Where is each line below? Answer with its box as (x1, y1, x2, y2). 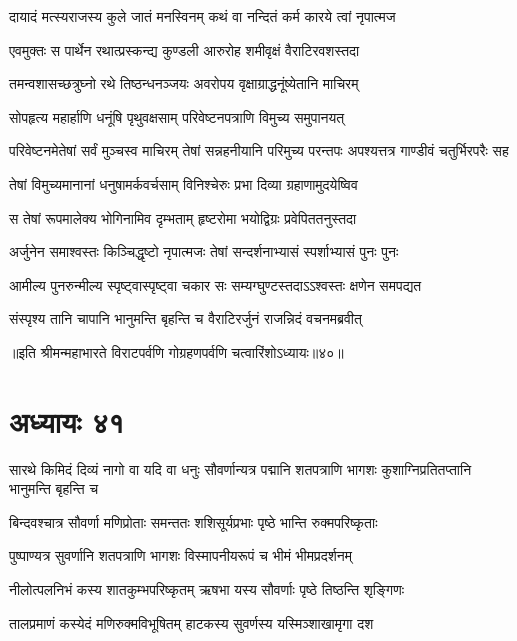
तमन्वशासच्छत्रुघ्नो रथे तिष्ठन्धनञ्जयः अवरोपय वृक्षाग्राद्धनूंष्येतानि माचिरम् (9, 73, 359, 94)
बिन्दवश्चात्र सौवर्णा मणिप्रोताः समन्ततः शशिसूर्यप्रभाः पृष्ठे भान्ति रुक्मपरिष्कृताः (9, 511, 378, 532)
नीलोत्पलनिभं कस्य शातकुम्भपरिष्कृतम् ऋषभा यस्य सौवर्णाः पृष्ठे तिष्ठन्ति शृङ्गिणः (9, 579, 405, 600)
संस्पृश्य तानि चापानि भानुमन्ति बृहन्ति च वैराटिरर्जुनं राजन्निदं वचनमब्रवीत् (9, 308, 362, 329)
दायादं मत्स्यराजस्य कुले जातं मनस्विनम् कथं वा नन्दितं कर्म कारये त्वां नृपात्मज (9, 6, 396, 26)
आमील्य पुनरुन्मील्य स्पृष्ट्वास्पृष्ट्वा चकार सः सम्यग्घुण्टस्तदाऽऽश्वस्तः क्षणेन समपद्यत (9, 274, 422, 295)
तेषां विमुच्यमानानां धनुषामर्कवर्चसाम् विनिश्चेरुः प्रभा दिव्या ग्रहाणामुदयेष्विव (9, 173, 358, 194)
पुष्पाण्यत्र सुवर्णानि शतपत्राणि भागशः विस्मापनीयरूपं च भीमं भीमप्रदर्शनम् (9, 545, 352, 566)
